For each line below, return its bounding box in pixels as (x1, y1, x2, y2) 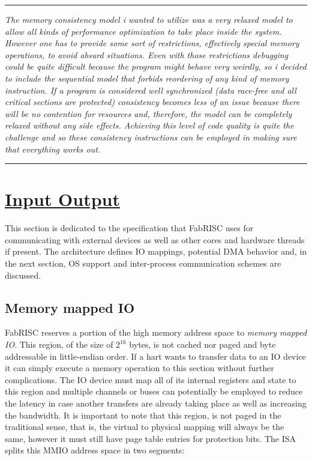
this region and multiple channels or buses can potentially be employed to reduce (5, 385, 303, 398)
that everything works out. (5, 142, 101, 155)
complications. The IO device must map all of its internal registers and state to (5, 373, 296, 386)
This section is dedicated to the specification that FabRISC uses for (5, 222, 254, 234)
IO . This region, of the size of (5, 338, 113, 351)
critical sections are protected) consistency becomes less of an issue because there (5, 95, 300, 108)
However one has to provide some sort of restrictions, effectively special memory (5, 37, 299, 49)
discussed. (5, 268, 41, 281)
